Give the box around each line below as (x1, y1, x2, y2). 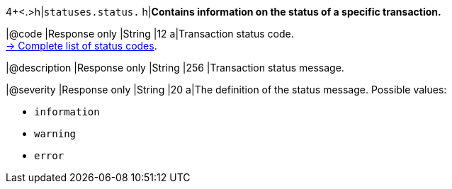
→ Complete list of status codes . (6, 40, 157, 52)
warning (34, 128, 77, 139)
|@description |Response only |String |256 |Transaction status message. (6, 62, 344, 74)
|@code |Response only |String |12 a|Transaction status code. (6, 28, 294, 40)
